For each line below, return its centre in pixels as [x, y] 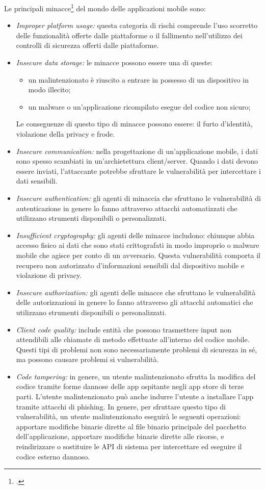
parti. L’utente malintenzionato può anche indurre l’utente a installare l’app [135, 396]
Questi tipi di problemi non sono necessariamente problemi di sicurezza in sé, [137, 349]
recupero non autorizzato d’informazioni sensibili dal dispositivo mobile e [130, 265]
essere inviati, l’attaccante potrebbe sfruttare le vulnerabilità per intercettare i [138, 171]
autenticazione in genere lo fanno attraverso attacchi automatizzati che [127, 208]
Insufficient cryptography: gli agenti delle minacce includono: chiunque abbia [135, 235]
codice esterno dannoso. [53, 456]
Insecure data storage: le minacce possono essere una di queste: [114, 62]
